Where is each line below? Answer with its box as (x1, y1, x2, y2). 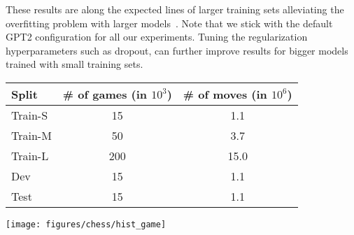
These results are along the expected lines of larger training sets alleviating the (6, 2, 344, 16)
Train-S (11, 106, 48, 123)
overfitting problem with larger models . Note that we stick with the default (6, 15, 333, 30)
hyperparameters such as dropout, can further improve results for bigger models (6, 43, 348, 57)
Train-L (11, 147, 49, 164)
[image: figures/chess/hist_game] (6, 219, 167, 229)
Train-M (11, 127, 52, 143)
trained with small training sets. (6, 57, 143, 71)
